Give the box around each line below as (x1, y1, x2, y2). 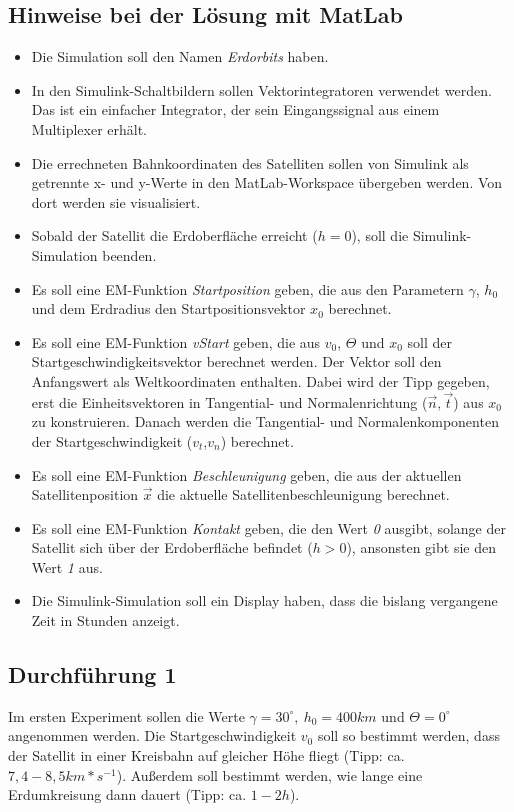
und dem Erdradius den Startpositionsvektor (31, 298, 306, 319)
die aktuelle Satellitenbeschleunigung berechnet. (157, 484, 450, 505)
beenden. (102, 244, 157, 265)
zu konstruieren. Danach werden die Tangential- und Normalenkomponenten (31, 411, 499, 432)
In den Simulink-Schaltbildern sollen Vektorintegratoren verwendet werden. (31, 79, 492, 100)
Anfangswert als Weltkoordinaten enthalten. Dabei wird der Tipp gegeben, (31, 370, 490, 391)
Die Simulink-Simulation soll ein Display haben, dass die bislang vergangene (31, 590, 498, 611)
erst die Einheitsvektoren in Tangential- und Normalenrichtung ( (31, 391, 428, 412)
